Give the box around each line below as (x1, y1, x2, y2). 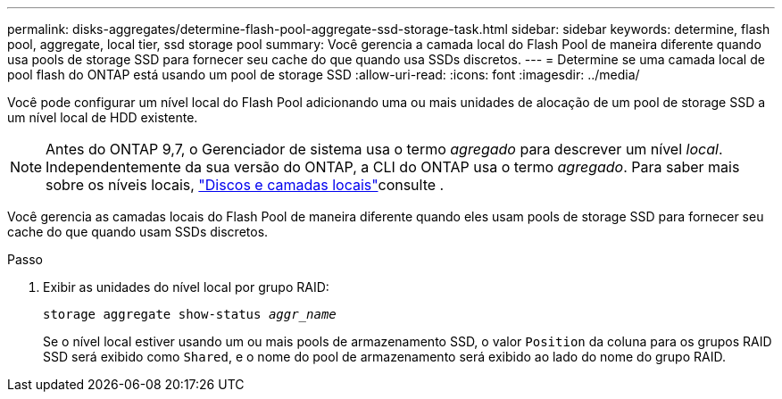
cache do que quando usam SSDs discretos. (7, 224, 269, 239)
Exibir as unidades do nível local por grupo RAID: (43, 279, 329, 295)
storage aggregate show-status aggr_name (43, 307, 337, 321)
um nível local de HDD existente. (7, 110, 198, 125)
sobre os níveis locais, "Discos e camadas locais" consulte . (46, 176, 445, 194)
